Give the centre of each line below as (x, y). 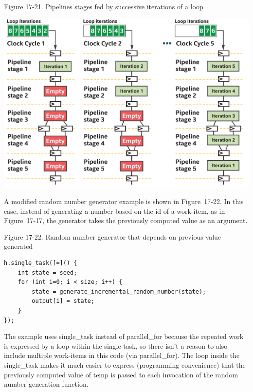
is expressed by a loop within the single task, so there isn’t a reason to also (116, 345)
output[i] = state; (63, 301)
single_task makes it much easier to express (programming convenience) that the (125, 364)
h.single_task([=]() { (41, 263)
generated (18, 246)
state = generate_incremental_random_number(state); (119, 291)
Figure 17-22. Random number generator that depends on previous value (113, 236)
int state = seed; (47, 272)
